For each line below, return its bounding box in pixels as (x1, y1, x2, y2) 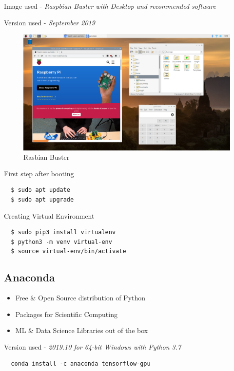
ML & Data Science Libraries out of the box (15, 325, 148, 335)
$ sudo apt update (11, 186, 71, 194)
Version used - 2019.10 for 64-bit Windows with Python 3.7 (4, 342, 181, 352)
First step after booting (4, 168, 74, 178)
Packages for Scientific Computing (15, 309, 117, 319)
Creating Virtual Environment (4, 210, 95, 221)
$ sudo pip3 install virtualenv (11, 229, 116, 236)
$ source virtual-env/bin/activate (11, 248, 126, 255)
